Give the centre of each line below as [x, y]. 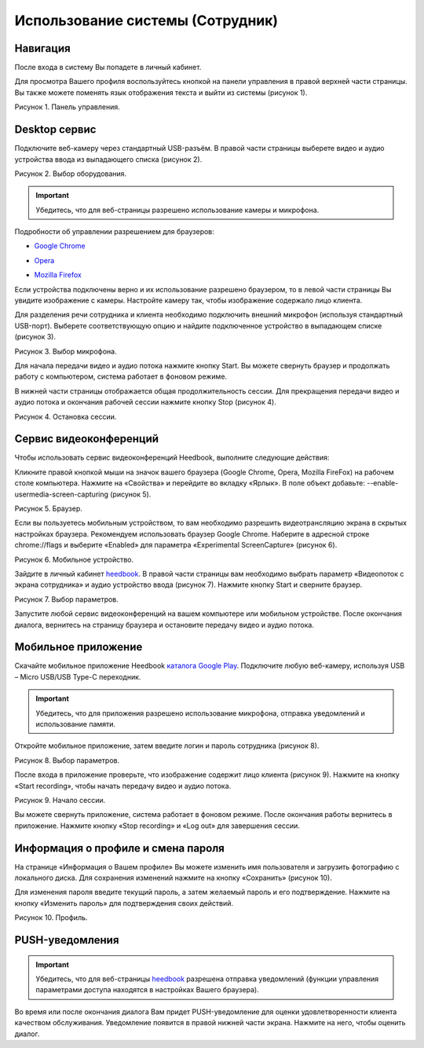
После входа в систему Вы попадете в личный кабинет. [108, 68]
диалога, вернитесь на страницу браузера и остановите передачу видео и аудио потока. [164, 625]
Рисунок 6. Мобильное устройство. [74, 559]
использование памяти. [76, 724]
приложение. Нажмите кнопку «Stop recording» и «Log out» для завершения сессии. [157, 826]
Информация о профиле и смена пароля [120, 848]
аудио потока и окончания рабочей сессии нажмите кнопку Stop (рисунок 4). [145, 402]
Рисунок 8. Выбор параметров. [67, 760]
